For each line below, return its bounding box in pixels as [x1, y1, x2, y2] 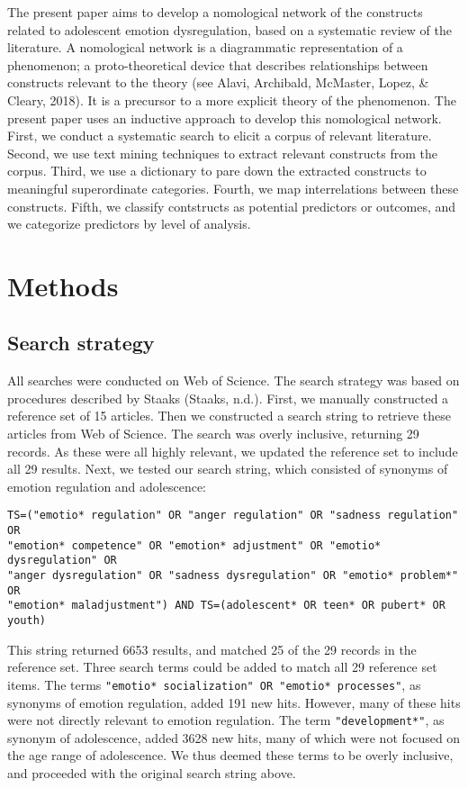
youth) [7, 614, 46, 628]
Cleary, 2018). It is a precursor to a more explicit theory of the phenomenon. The [7, 90, 456, 109]
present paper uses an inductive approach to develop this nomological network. [7, 108, 442, 127]
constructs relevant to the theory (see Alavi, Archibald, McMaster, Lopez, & [7, 73, 429, 92]
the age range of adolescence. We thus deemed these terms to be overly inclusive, [7, 746, 454, 765]
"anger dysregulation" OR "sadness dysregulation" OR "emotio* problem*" [7, 569, 459, 583]
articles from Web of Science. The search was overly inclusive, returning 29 [7, 424, 419, 443]
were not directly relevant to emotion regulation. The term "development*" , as [7, 711, 445, 729]
